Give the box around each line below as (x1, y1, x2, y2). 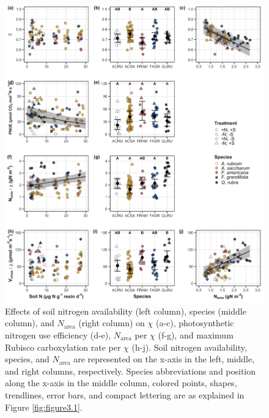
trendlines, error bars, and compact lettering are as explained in (5, 388, 245, 401)
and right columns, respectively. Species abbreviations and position (5, 364, 256, 377)
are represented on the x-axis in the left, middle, (73, 353, 255, 365)
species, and (5, 353, 50, 365)
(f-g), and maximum (158, 328, 234, 341)
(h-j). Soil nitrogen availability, (131, 340, 247, 353)
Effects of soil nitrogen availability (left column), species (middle (5, 304, 246, 317)
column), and (5, 316, 54, 329)
